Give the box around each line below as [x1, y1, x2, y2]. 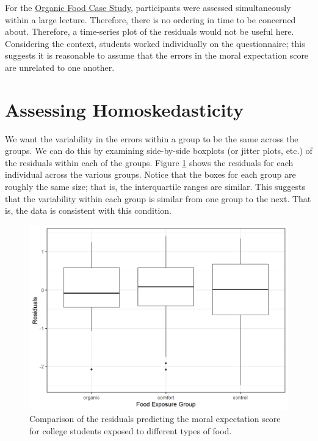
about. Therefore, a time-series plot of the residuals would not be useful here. [5, 25, 294, 38]
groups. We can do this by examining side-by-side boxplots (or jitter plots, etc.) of [5, 144, 313, 157]
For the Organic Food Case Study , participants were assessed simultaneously [5, 1, 291, 13]
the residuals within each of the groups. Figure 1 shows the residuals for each [5, 156, 294, 169]
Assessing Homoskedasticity [5, 97, 244, 122]
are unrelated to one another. [5, 60, 115, 73]
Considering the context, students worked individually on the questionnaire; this [5, 37, 305, 49]
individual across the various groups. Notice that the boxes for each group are [5, 168, 296, 181]
